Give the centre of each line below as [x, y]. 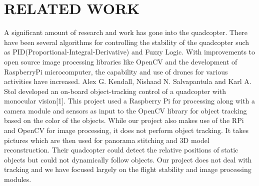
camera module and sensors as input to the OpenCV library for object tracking [125, 110]
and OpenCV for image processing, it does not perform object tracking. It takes [126, 130]
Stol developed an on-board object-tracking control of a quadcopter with [115, 91]
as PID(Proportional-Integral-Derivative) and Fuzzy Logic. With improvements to [130, 52]
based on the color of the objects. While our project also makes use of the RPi [124, 120]
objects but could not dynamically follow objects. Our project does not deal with [128, 159]
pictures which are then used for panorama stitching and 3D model [107, 140]
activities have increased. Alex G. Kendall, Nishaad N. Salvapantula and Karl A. [128, 81]
